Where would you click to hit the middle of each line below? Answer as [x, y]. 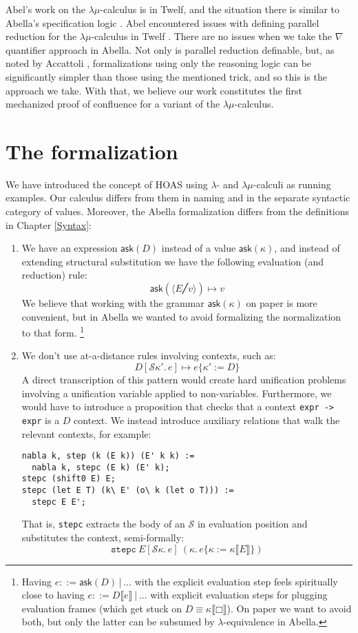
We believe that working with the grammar [113, 303]
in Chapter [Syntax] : [49, 224]
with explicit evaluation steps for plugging [239, 595]
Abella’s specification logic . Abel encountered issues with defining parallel [162, 22]
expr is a [41, 420]
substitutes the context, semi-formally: [103, 537]
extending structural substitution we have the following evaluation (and [173, 261]
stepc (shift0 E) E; [69, 479]
